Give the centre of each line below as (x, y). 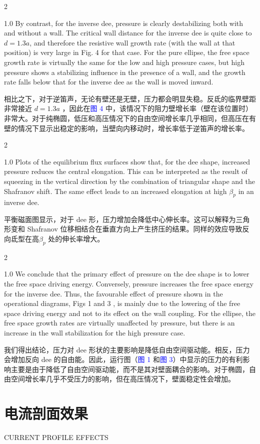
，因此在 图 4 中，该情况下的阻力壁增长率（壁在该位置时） (157, 108)
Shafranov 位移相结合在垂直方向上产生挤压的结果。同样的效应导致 (135, 229)
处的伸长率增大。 (76, 239)
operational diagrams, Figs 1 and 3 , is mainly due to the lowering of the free (122, 303)
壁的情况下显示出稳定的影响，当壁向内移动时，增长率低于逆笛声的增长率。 (126, 128)
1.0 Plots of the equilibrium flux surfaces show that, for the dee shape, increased (127, 161)
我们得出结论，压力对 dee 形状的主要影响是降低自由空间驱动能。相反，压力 (127, 349)
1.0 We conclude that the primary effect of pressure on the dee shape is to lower (127, 274)
